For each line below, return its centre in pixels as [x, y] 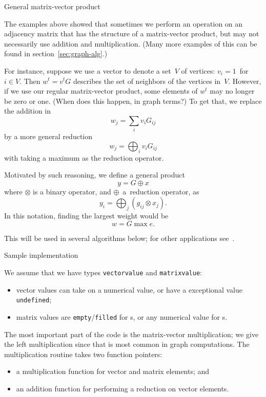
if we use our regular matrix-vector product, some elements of [101, 91]
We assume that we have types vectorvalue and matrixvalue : [103, 272]
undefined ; [34, 300]
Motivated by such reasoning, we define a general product [95, 175]
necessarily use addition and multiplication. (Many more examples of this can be [131, 43]
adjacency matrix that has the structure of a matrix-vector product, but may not [132, 34]
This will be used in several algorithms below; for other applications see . [119, 238]
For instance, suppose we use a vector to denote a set [88, 70]
